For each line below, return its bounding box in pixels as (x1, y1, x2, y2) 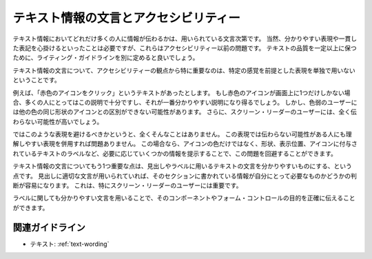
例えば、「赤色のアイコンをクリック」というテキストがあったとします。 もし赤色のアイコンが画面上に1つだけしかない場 (12, 88, 351, 96)
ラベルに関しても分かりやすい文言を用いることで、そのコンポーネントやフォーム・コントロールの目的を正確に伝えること (12, 194, 356, 203)
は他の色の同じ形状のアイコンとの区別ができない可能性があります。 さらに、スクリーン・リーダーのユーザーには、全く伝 (12, 107, 358, 116)
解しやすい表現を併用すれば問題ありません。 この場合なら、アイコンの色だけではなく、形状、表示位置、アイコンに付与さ (12, 140, 358, 148)
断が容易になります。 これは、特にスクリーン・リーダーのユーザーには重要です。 (12, 181, 242, 189)
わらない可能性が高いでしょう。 (12, 117, 103, 125)
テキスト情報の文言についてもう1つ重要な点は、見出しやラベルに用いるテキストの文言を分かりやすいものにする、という (12, 162, 353, 170)
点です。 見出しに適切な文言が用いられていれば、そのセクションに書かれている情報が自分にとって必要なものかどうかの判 (12, 172, 358, 180)
